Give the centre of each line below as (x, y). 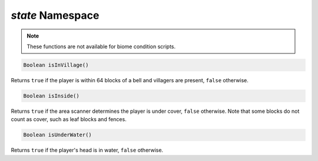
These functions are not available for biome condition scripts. (101, 46)
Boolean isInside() (51, 96)
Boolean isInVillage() (56, 65)
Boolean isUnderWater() (58, 135)
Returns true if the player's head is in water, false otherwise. (87, 150)
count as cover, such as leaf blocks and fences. (69, 119)
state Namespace (55, 15)
